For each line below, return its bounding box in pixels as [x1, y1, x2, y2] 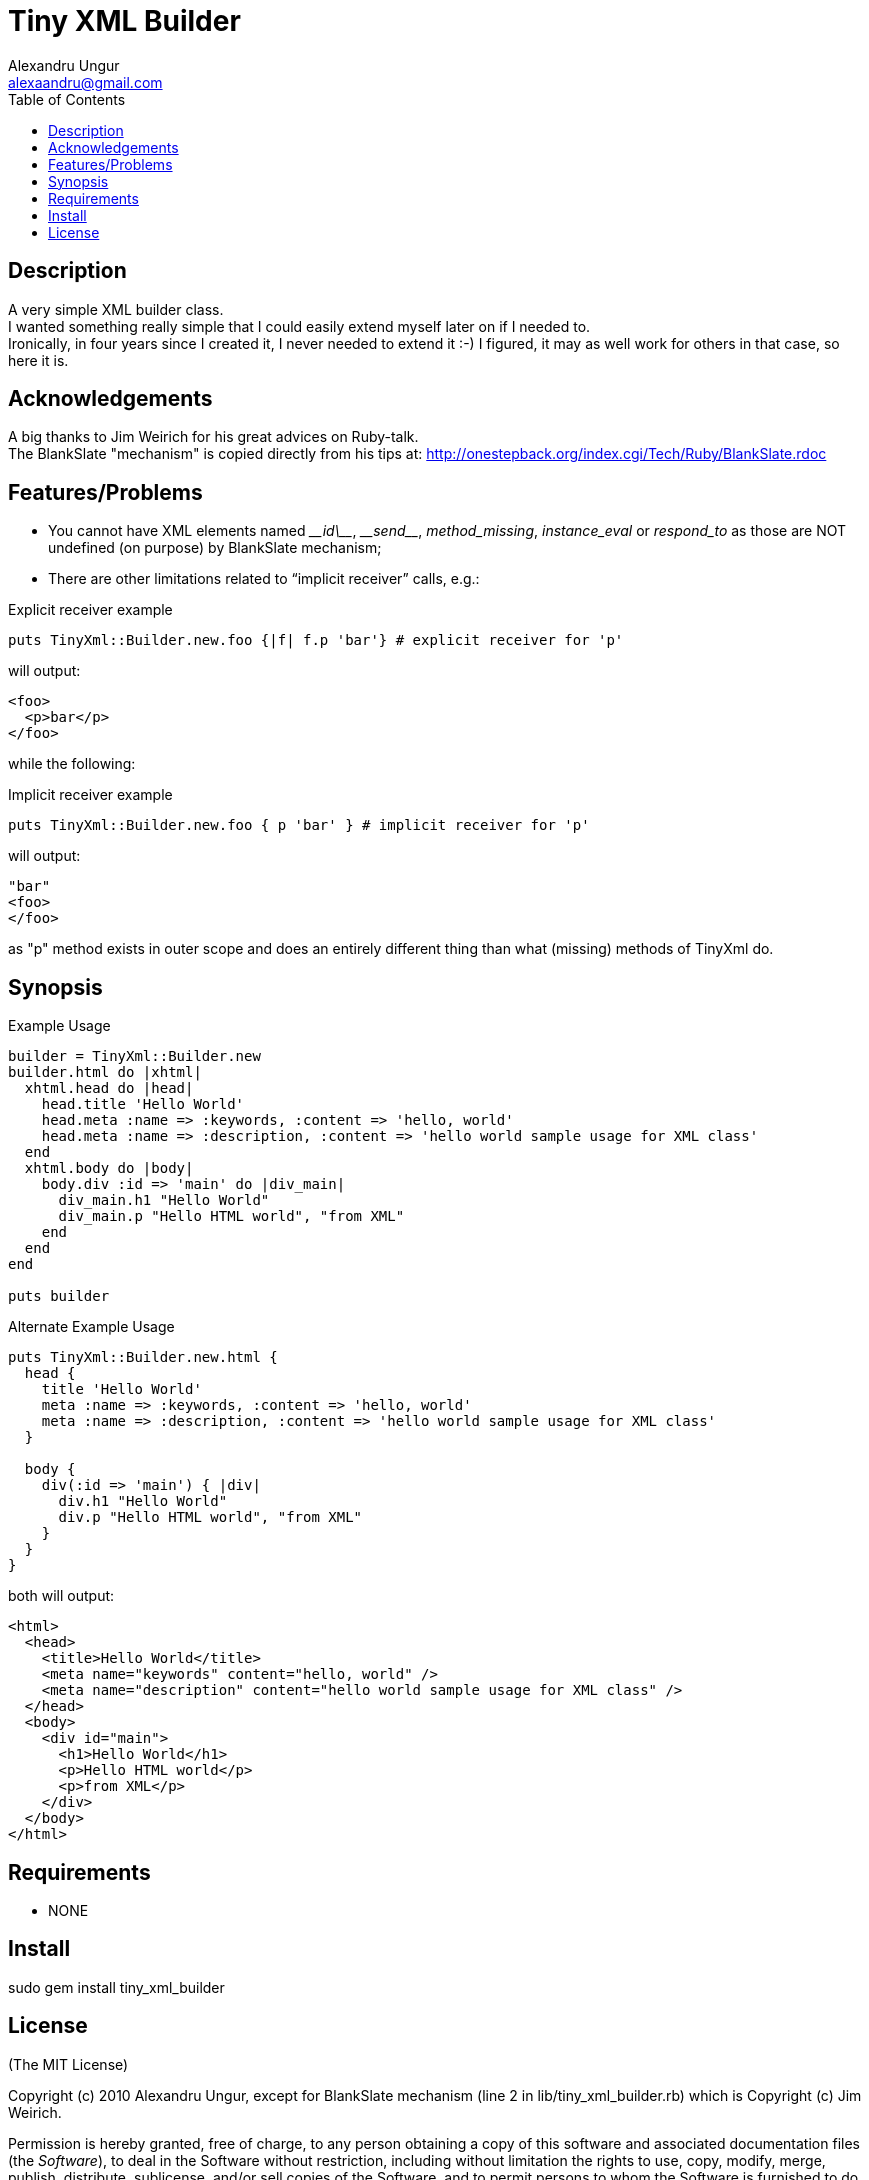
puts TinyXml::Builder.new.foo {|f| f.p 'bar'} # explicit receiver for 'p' [8, 632, 624, 649]
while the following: [8, 755, 136, 773]
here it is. [8, 351, 69, 369]
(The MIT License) [8, 2055, 129, 2073]
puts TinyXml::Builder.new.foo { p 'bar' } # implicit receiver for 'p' [8, 817, 590, 834]
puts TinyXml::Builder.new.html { [8, 1349, 278, 1366]
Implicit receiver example [8, 786, 173, 804]
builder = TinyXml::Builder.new [8, 1048, 261, 1065]
